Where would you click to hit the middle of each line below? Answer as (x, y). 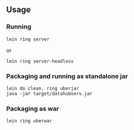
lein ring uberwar (29, 121)
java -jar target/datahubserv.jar (50, 94)
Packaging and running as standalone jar (67, 76)
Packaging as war (33, 109)
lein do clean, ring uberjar (43, 88)
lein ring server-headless (40, 61)
